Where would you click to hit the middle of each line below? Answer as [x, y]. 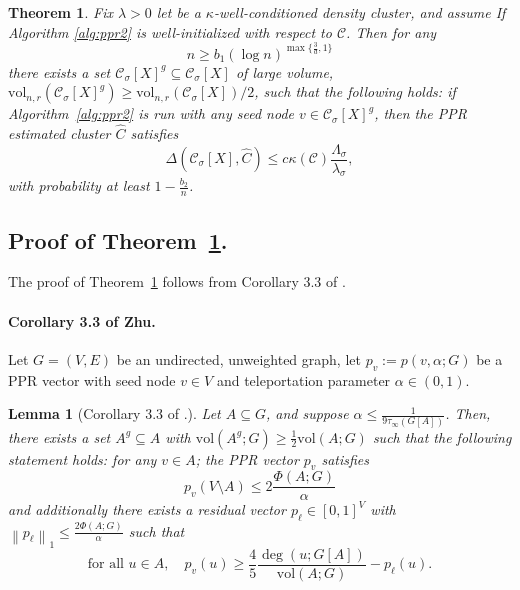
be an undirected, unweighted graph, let [238, 358]
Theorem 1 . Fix [60, 12]
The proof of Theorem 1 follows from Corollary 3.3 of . [177, 281]
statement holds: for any [82, 458]
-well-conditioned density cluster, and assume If [359, 12]
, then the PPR [421, 113]
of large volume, [284, 71]
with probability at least [79, 185]
